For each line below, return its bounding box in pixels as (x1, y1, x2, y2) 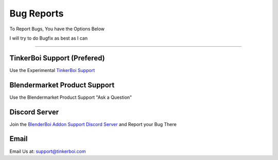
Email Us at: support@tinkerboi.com (9, 148, 86, 154)
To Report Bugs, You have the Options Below (9, 26, 105, 32)
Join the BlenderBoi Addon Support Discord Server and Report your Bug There (9, 121, 177, 127)
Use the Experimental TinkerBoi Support (9, 67, 95, 73)
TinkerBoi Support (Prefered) (9, 54, 105, 62)
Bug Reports (9, 8, 64, 19)
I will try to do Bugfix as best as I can (9, 35, 88, 41)
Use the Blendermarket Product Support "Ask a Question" (9, 94, 132, 100)
